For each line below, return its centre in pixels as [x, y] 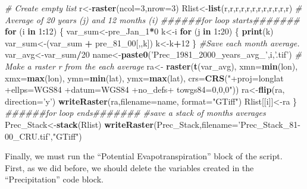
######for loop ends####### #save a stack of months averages [135, 113]
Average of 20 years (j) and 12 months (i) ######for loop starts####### [153, 19]
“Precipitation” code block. [54, 179]
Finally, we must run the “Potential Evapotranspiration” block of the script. [144, 156]
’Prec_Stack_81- [269, 124]
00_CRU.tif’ [28, 136]
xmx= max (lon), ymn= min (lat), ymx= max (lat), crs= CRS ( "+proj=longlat [144, 78]
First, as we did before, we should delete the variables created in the [129, 167]
